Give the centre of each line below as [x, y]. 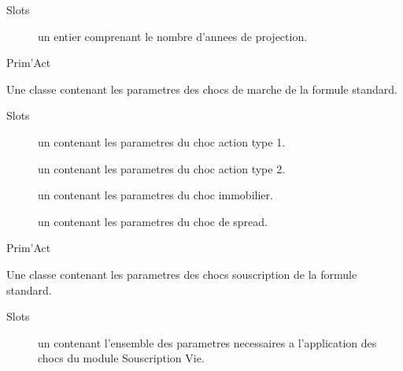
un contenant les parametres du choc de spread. [153, 221]
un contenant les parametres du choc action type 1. [162, 141]
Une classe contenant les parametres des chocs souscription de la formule [182, 274]
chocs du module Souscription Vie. [121, 358]
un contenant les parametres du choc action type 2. [162, 168]
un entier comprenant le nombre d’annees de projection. [173, 36]
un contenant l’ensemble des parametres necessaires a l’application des [207, 342]
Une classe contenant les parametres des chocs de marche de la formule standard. [202, 89]
